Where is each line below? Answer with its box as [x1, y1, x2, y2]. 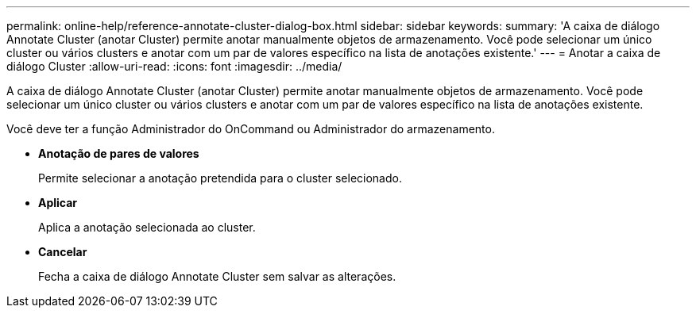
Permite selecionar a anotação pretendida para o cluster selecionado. [38, 171, 402, 185]
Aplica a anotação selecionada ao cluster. [38, 220, 256, 234]
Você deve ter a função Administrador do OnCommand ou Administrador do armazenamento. [6, 122, 495, 136]
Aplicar [38, 196, 78, 209]
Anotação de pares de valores [38, 147, 199, 160]
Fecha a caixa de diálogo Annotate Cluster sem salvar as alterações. [38, 270, 396, 283]
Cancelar [38, 245, 87, 258]
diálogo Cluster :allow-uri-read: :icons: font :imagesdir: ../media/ [6, 59, 342, 73]
